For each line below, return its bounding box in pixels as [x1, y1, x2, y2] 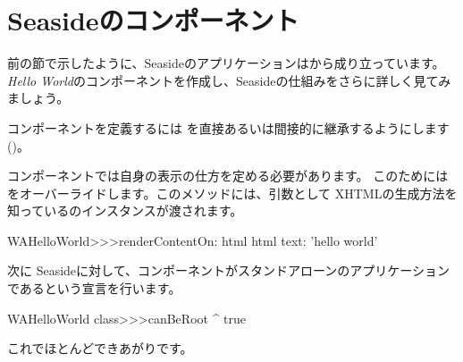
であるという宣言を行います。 [7, 279, 181, 298]
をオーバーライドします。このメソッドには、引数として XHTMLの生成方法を [7, 183, 458, 202]
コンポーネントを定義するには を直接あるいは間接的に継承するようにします [7, 118, 450, 137]
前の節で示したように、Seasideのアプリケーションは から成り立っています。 [7, 54, 445, 72]
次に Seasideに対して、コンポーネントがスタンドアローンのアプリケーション [7, 261, 450, 280]
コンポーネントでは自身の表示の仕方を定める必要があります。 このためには [7, 166, 449, 185]
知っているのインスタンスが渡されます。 [7, 201, 243, 220]
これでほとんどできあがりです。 [7, 339, 193, 358]
